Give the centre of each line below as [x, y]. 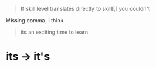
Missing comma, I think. [35, 20]
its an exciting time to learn [54, 32]
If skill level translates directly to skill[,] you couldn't [85, 9]
